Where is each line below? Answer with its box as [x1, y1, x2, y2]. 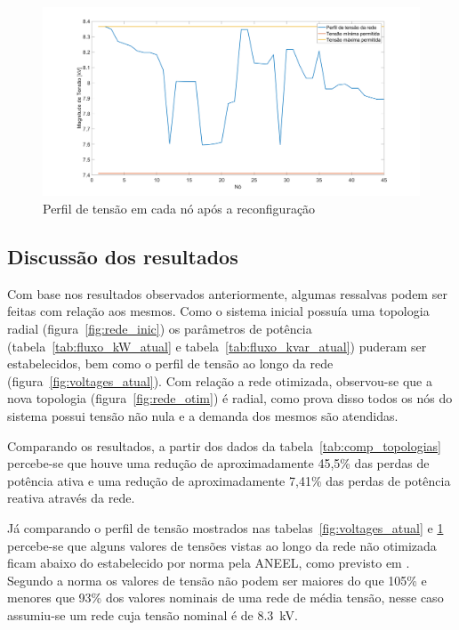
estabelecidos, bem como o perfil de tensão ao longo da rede [7, 354, 334, 373]
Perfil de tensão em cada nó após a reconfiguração [43, 199, 316, 217]
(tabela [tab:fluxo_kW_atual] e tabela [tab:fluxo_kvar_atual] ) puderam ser [7, 336, 427, 355]
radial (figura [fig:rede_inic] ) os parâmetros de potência [7, 319, 312, 337]
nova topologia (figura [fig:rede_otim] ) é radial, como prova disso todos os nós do [7, 389, 453, 408]
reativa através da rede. [7, 489, 135, 507]
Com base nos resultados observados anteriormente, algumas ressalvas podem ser [7, 284, 447, 303]
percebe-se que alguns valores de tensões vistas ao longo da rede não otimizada [7, 536, 437, 554]
